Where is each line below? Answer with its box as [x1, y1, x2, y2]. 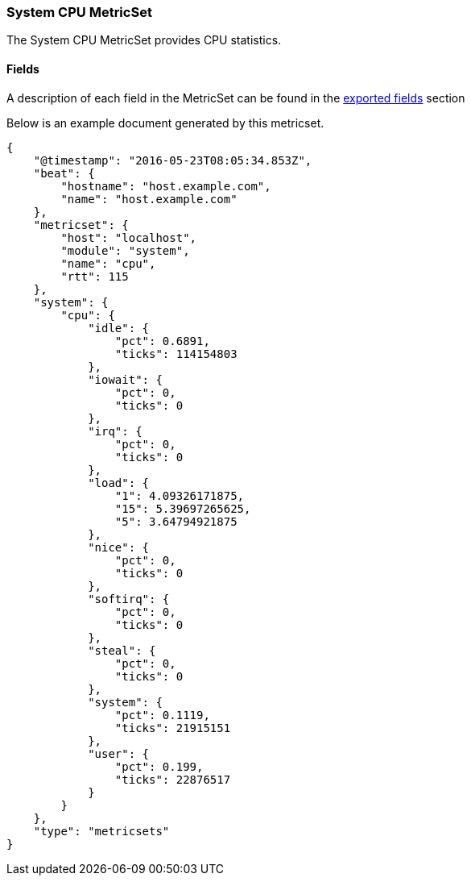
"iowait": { [88, 372, 163, 386]
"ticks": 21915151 [114, 721, 231, 734]
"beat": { [33, 166, 95, 180]
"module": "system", [60, 243, 190, 257]
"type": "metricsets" [33, 824, 170, 838]
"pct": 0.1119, [114, 708, 210, 722]
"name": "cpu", [60, 256, 156, 270]
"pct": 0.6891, [114, 334, 210, 347]
